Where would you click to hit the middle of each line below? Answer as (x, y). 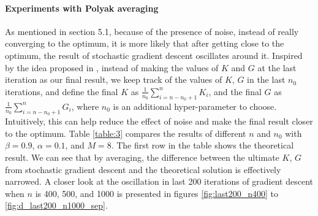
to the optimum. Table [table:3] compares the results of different (126, 133)
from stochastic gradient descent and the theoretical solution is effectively (143, 169)
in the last (266, 79)
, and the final (235, 91)
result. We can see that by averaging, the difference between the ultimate (142, 157)
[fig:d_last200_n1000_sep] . (56, 205)
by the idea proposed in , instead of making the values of (112, 67)
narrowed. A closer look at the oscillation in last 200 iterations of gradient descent (159, 181)
